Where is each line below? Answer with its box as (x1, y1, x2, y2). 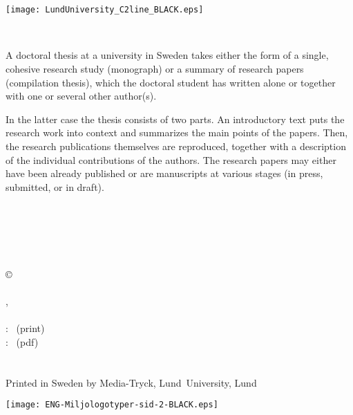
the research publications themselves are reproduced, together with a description (6, 139, 346, 153)
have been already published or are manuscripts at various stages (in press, (6, 166, 323, 181)
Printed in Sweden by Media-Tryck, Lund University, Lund (6, 375, 257, 389)
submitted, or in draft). (6, 179, 104, 194)
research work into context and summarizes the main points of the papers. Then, (6, 125, 348, 140)
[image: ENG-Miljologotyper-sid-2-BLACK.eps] (6, 400, 218, 410)
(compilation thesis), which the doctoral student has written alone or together (6, 75, 336, 89)
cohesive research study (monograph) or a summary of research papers (6, 62, 304, 76)
